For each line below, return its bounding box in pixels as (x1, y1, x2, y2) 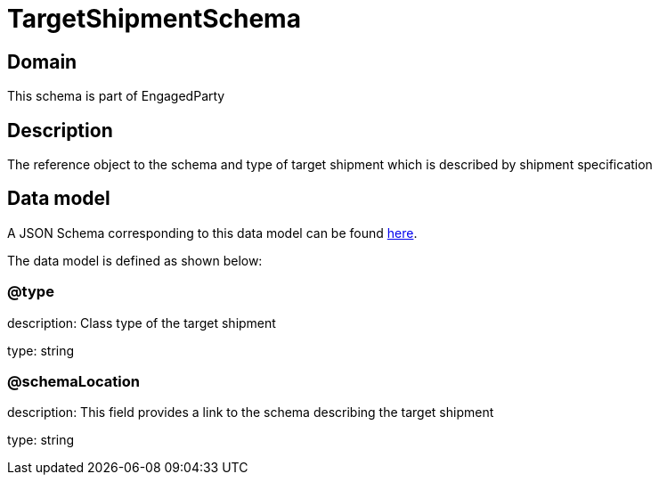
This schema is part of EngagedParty (7, 88, 225, 104)
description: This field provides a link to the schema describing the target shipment (7, 404, 494, 421)
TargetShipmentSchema (7, 4, 301, 34)
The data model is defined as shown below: (7, 252, 263, 268)
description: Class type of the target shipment (7, 315, 276, 331)
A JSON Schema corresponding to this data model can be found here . (7, 225, 418, 241)
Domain (7, 50, 77, 73)
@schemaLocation (7, 372, 140, 390)
